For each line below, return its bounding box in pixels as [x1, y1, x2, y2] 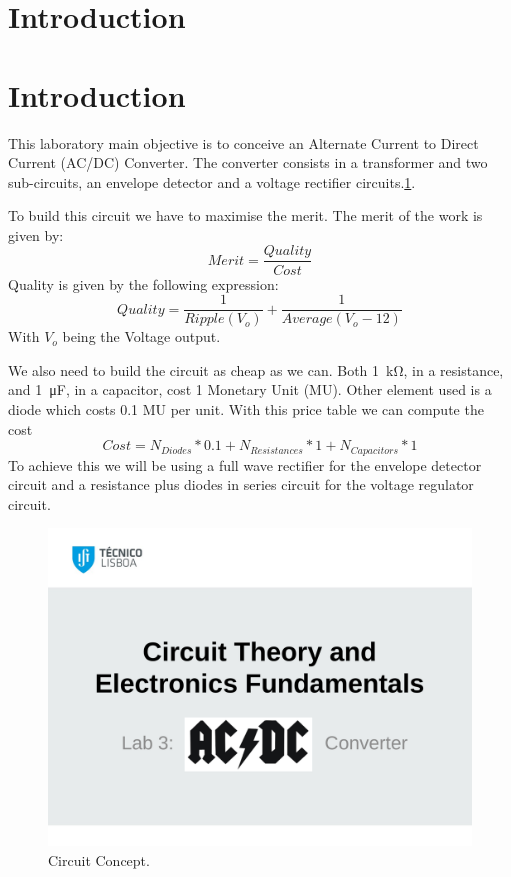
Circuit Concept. [48, 849, 150, 870]
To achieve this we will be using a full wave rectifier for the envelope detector [8, 454, 482, 475]
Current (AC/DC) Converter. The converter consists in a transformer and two [8, 152, 488, 173]
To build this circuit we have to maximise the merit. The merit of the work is [8, 205, 483, 226]
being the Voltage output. [62, 326, 221, 347]
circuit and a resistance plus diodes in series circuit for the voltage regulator [8, 474, 474, 495]
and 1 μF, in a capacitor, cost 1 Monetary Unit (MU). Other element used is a [8, 379, 492, 400]
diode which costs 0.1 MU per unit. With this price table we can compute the [8, 398, 484, 419]
